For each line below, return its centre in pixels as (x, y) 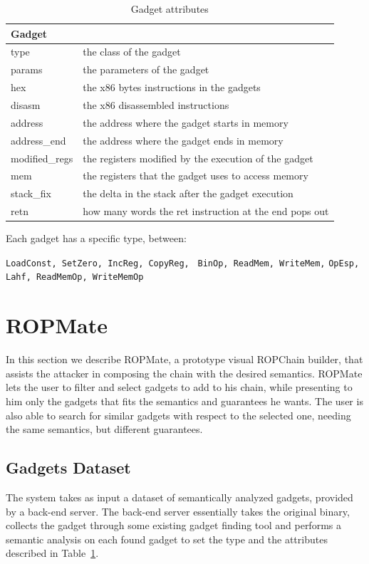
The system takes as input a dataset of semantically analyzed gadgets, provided (180, 497)
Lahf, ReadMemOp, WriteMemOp (75, 277)
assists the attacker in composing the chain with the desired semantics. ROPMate (184, 373)
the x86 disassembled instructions (156, 104)
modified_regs (42, 158)
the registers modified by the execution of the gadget (198, 158)
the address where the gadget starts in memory (186, 122)
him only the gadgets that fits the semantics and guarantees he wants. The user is (184, 401)
